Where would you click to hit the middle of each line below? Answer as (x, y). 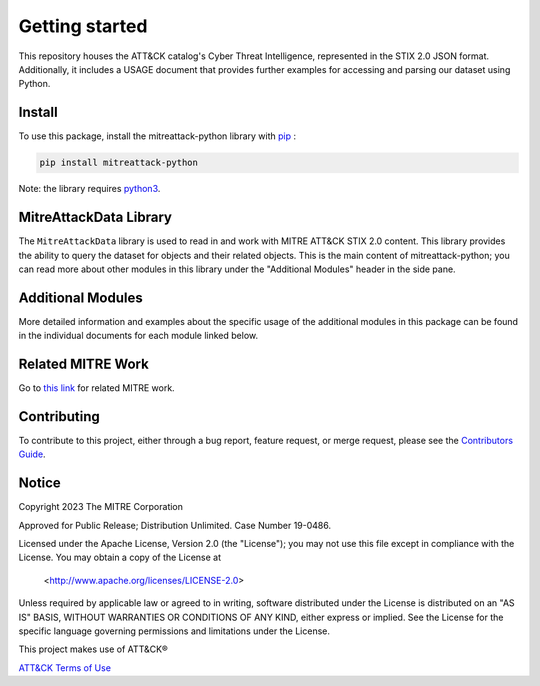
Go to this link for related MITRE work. (96, 388)
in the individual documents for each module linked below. (138, 336)
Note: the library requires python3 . (89, 189)
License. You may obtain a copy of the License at (120, 557)
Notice (40, 483)
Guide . (32, 454)
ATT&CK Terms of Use (65, 667)
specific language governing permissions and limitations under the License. (174, 631)
